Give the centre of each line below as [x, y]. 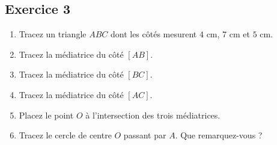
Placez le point [46, 115]
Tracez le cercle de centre [65, 135]
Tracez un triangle [53, 34]
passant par [145, 135]
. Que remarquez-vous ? [219, 135]
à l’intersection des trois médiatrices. [153, 115]
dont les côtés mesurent [154, 34]
